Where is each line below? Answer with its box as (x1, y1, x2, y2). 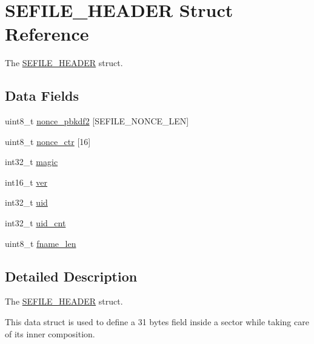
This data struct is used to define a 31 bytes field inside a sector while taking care (5, 315, 309, 328)
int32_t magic (5, 155, 58, 168)
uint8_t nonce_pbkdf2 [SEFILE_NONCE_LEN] (5, 115, 189, 127)
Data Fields (5, 86, 79, 105)
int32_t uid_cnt (5, 217, 66, 229)
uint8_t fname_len (5, 237, 76, 249)
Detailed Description (5, 266, 138, 285)
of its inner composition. (5, 327, 95, 340)
